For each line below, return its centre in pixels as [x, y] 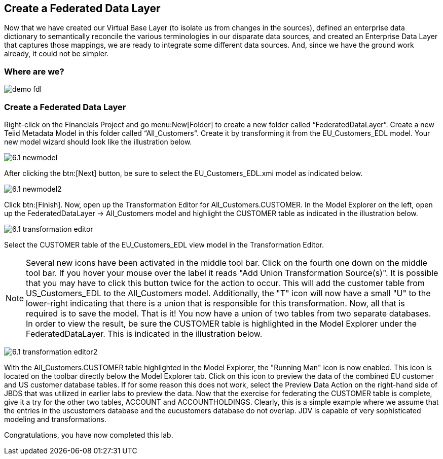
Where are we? [34, 71]
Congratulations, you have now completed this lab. [89, 435]
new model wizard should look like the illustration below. [98, 142]
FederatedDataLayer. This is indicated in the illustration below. [144, 333]
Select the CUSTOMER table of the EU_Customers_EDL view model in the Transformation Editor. [164, 244]
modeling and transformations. [55, 419]
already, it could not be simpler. [57, 54]
